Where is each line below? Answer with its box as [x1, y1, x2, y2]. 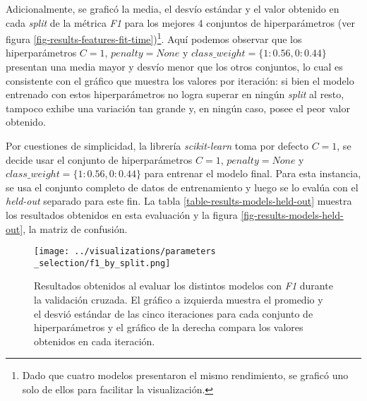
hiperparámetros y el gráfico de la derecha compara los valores [34, 320, 303, 335]
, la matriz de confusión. [23, 221, 128, 236]
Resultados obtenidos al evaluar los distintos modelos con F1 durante [34, 278, 333, 293]
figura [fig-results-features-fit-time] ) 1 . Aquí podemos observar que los [6, 30, 302, 46]
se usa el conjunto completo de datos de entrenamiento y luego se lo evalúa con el [6, 179, 359, 194]
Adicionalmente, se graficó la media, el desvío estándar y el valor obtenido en [6, 1, 339, 16]
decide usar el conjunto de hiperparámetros [6, 152, 193, 167]
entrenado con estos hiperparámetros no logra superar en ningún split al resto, [6, 87, 344, 102]
